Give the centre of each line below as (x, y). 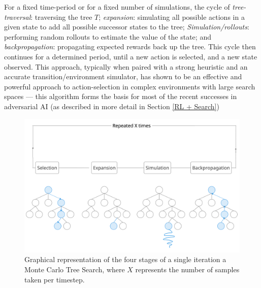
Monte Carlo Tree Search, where (75, 269)
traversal (18, 17)
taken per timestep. (55, 279)
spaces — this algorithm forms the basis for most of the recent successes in (121, 96)
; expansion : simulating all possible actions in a (172, 17)
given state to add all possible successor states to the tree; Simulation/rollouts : (127, 27)
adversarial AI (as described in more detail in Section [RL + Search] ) (112, 106)
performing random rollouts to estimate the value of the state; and (108, 36)
